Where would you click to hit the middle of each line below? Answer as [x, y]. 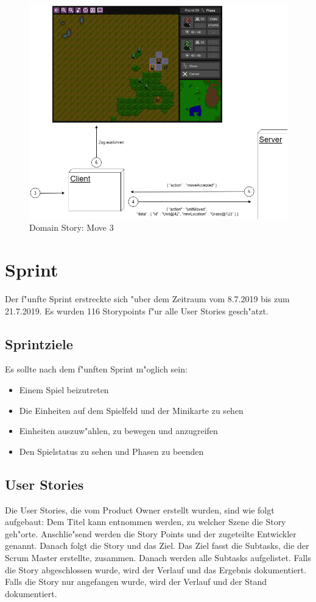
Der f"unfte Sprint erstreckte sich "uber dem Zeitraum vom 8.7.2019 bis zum [147, 299]
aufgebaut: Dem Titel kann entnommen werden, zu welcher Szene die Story [146, 522]
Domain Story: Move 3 [72, 227]
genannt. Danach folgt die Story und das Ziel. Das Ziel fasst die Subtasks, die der [157, 546]
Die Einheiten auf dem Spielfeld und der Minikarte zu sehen [131, 410]
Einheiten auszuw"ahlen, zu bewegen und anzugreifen [118, 431]
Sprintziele [39, 343]
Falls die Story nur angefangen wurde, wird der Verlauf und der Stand [136, 582]
